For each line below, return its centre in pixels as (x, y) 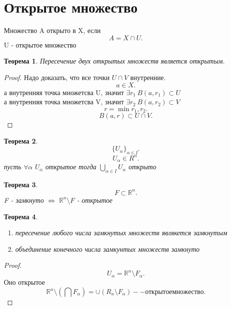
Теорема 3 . (21, 184)
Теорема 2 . (21, 140)
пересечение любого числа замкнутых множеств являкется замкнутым (121, 233)
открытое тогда (71, 167)
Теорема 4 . (21, 216)
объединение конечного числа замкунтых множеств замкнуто (108, 249)
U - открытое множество (40, 44)
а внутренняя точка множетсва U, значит (64, 92)
